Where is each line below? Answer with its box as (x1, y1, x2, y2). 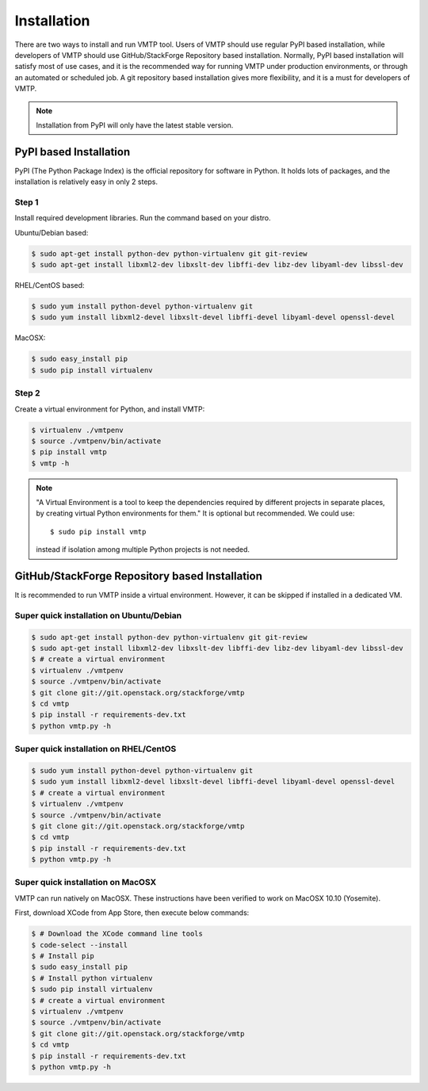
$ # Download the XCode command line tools (31, 929, 204, 939)
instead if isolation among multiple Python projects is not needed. (36, 545, 250, 554)
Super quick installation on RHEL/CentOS (14, 744, 177, 755)
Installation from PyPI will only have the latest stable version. (36, 120, 234, 130)
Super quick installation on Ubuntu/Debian (14, 610, 182, 621)
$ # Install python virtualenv (31, 974, 154, 982)
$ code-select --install (31, 940, 128, 949)
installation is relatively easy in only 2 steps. (14, 177, 159, 186)
